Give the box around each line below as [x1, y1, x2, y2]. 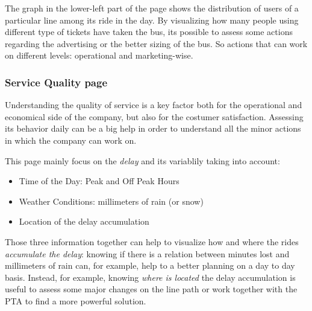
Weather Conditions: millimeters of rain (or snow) [19, 194, 204, 207]
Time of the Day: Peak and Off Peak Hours [19, 175, 179, 187]
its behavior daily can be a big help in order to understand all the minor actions [5, 122, 301, 135]
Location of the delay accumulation [19, 215, 149, 228]
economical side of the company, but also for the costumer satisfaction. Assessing [5, 110, 304, 123]
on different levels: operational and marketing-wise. [5, 49, 193, 62]
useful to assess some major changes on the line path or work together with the [5, 283, 298, 295]
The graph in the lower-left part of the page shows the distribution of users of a [5, 2, 299, 14]
